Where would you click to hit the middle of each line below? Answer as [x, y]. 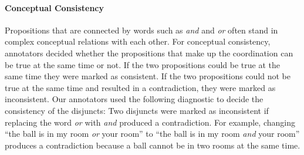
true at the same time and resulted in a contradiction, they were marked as [140, 87]
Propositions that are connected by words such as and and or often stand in [141, 30]
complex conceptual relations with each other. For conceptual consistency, [138, 41]
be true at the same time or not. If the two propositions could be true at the [142, 64]
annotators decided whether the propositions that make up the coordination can [149, 53]
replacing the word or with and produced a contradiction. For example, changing [150, 122]
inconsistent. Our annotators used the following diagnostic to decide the [134, 99]
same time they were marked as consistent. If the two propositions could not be [148, 76]
